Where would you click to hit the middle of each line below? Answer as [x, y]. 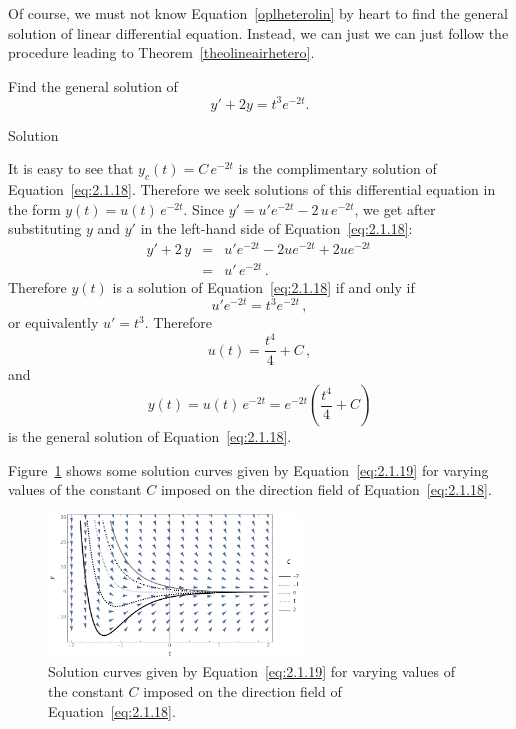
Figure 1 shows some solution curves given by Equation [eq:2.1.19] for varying [248, 469]
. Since [203, 208]
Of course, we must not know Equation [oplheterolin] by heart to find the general [258, 13]
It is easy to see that [71, 168]
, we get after [395, 208]
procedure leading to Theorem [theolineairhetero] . [161, 52]
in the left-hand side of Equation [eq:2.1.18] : [276, 228]
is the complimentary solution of [337, 168]
